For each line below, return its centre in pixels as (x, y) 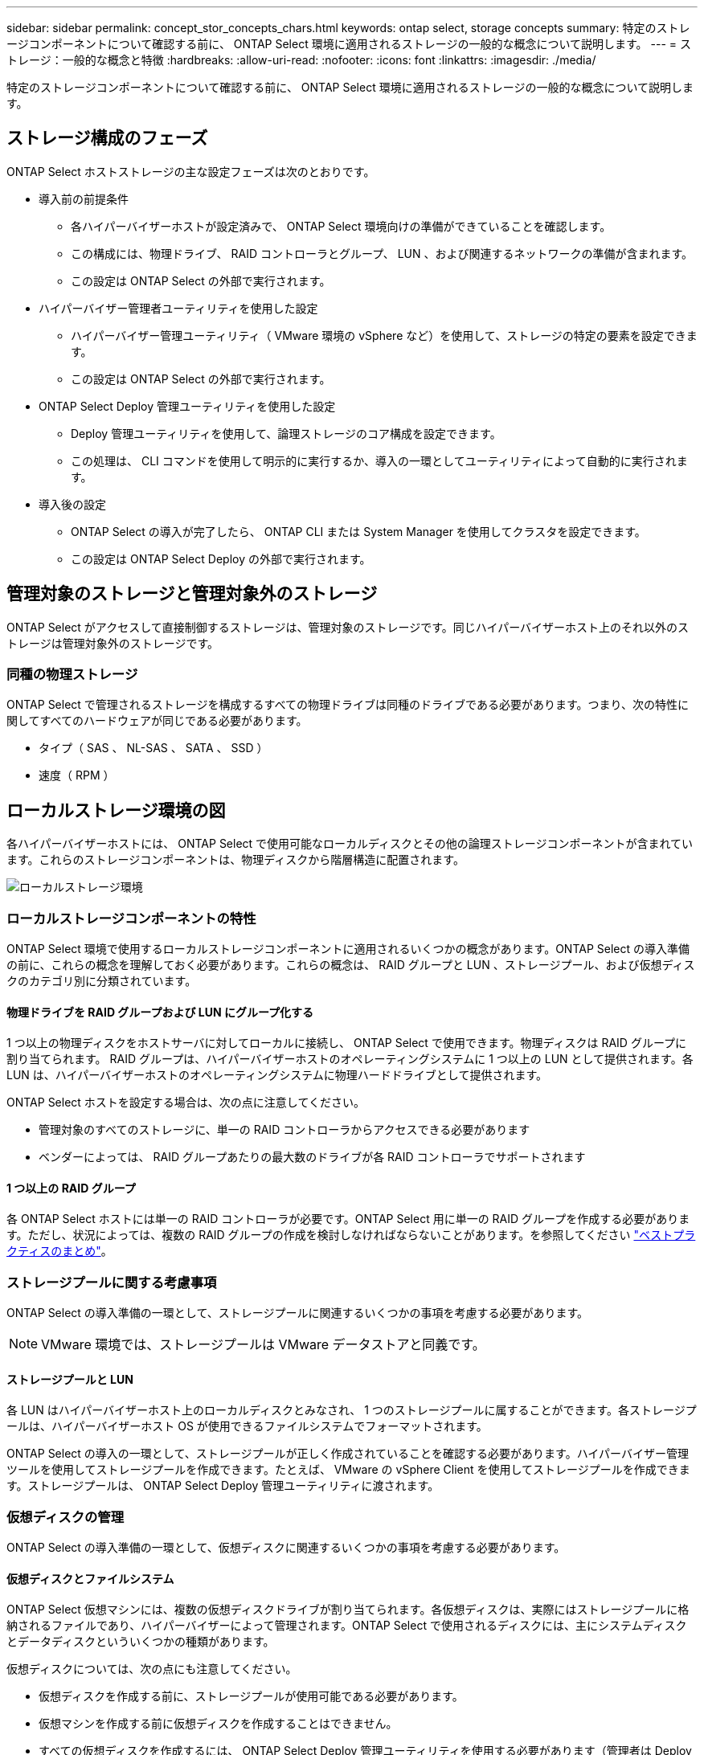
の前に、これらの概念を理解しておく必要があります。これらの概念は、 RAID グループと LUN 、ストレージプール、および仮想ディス (351, 965)
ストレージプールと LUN (70, 1379)
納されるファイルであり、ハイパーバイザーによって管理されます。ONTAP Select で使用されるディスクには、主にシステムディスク (347, 1626)
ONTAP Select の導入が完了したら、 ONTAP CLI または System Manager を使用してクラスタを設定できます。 (358, 531)
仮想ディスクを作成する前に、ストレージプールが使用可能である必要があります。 (251, 1696)
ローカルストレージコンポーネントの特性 (131, 918)
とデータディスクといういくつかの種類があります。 (141, 1642)
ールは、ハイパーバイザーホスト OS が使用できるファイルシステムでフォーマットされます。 (247, 1426)
